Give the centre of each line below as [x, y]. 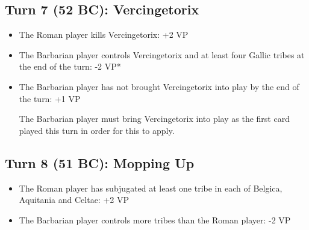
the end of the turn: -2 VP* [70, 66]
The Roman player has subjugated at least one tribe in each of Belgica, [151, 188]
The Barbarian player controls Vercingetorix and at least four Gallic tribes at [162, 54]
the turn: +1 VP [50, 98]
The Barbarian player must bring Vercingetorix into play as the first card [154, 119]
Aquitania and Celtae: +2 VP [74, 200]
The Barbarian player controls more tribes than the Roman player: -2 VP [155, 219]
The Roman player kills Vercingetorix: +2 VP [104, 35]
